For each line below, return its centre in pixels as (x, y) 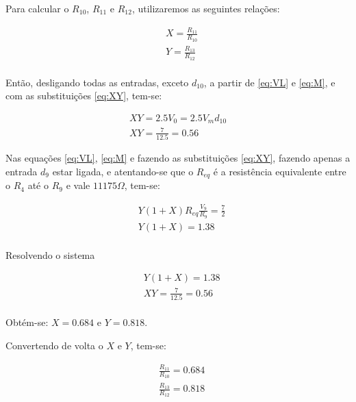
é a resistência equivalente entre (280, 171)
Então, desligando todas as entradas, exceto (97, 82)
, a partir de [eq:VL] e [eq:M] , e (269, 82)
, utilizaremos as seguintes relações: (206, 8)
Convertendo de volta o (54, 345)
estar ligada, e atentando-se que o (123, 171)
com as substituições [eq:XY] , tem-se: (84, 96)
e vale (78, 185)
